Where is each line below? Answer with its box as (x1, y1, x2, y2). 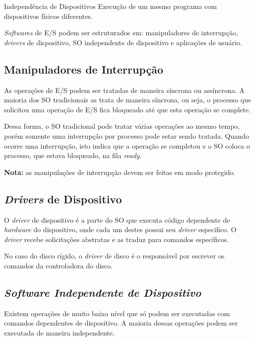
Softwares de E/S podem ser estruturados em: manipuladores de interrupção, (4, 27, 238, 38)
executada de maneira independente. (4, 327, 115, 338)
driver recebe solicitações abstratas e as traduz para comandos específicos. (4, 234, 229, 244)
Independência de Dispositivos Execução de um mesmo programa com (4, 1, 217, 11)
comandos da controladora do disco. (4, 260, 113, 270)
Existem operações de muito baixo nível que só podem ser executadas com (4, 308, 230, 318)
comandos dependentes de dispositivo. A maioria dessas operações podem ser (4, 318, 238, 328)
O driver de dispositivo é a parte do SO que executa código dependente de (4, 214, 230, 225)
